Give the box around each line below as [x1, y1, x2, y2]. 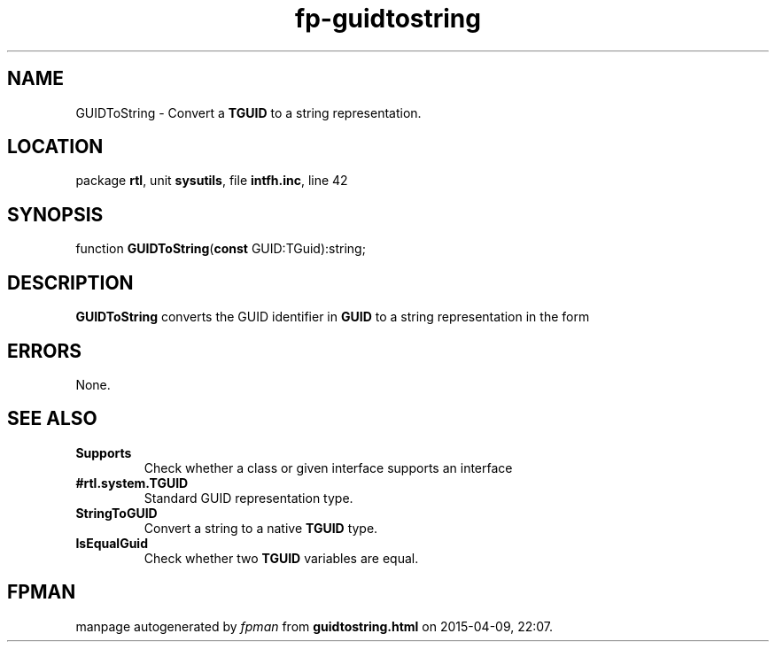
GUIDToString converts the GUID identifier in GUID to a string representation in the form [75, 309, 590, 325]
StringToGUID [75, 505, 158, 521]
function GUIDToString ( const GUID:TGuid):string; [75, 241, 366, 257]
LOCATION [7, 135, 104, 158]
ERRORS [7, 339, 82, 362]
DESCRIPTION [7, 271, 134, 294]
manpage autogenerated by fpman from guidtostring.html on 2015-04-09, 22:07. [75, 618, 554, 634]
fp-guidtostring [295, 4, 481, 34]
